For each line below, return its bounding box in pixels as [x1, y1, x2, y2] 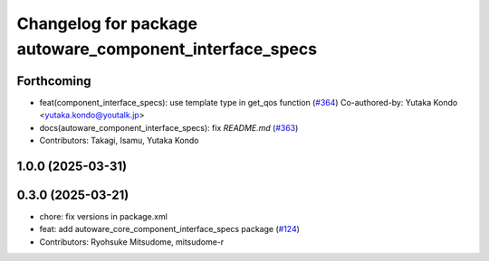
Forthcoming [16, 73, 91, 89]
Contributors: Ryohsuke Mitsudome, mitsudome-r [39, 236, 225, 247]
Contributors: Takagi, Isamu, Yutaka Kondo [39, 135, 199, 146]
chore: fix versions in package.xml [39, 210, 168, 221]
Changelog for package [16, 14, 198, 33]
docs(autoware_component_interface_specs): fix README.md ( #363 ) [39, 122, 299, 133]
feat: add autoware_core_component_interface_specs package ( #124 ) [39, 224, 301, 235]
